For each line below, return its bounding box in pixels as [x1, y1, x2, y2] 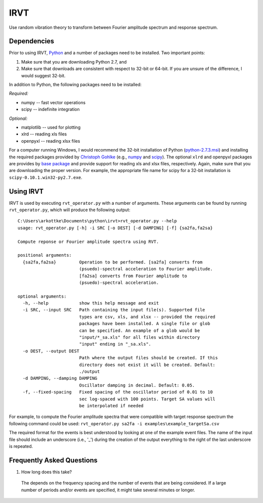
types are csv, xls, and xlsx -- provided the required [79, 314, 216, 320]
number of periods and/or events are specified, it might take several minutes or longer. [21, 487, 195, 493]
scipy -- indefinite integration [21, 107, 80, 112]
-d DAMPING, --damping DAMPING [22, 375, 97, 381]
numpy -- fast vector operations [21, 99, 86, 105]
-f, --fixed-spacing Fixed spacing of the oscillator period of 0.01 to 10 [22, 389, 213, 395]
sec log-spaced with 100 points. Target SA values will [79, 396, 216, 402]
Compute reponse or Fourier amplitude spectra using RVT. [18, 239, 159, 244]
